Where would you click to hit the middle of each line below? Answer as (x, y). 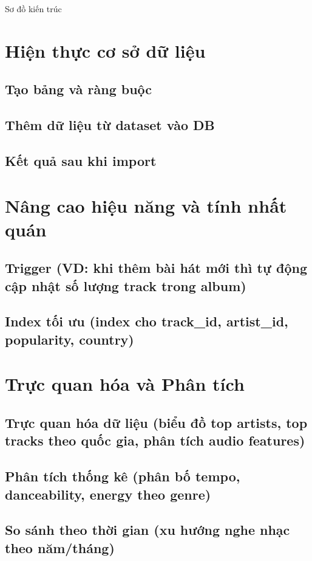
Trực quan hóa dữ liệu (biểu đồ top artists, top (156, 422)
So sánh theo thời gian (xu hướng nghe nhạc (148, 530)
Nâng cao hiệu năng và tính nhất (146, 205)
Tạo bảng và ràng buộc (79, 89)
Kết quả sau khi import (81, 160)
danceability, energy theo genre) (108, 494)
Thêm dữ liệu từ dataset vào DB (110, 125)
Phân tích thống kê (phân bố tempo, (123, 476)
